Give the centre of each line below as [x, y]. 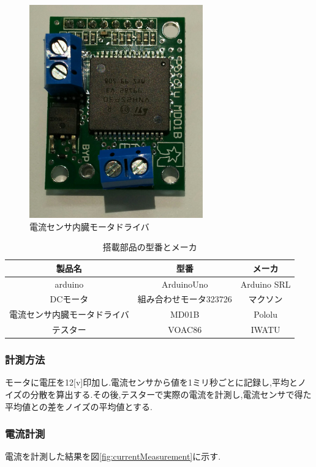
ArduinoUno [185, 284]
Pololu [265, 314]
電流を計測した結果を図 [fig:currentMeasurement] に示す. [113, 456]
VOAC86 [185, 330]
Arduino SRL [265, 284]
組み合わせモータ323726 [185, 299]
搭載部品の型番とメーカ [150, 247]
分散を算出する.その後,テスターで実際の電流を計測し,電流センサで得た [171, 394]
